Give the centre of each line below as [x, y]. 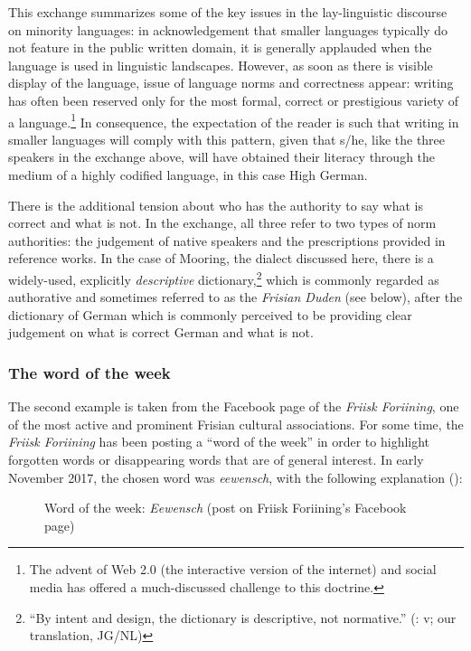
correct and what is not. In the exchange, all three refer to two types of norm [222, 223]
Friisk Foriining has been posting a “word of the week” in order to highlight [219, 442]
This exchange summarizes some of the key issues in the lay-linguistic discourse [228, 12]
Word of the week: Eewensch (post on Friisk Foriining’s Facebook [226, 508]
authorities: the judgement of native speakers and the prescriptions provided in [227, 240]
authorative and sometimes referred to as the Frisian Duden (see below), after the [235, 297]
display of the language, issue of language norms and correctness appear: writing [231, 83]
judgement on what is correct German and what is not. [161, 332]
